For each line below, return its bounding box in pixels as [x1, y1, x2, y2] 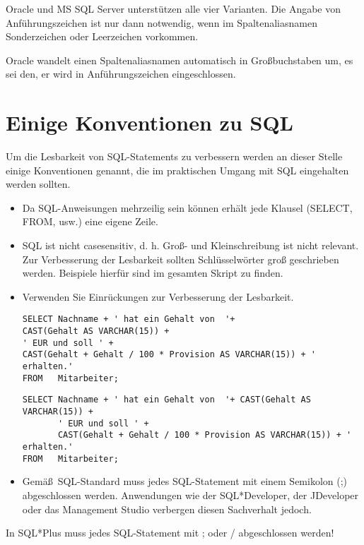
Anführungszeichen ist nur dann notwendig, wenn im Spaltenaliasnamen [6, 15, 317, 30]
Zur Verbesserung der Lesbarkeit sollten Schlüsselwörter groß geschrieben [22, 251, 339, 266]
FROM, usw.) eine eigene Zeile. [22, 214, 158, 229]
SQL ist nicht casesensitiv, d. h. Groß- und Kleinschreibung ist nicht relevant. [22, 238, 359, 253]
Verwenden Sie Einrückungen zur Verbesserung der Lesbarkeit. [22, 289, 294, 304]
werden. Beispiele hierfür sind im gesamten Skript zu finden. [22, 265, 283, 280]
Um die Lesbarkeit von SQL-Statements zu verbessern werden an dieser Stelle [6, 149, 343, 164]
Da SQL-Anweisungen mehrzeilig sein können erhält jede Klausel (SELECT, [22, 200, 353, 215]
